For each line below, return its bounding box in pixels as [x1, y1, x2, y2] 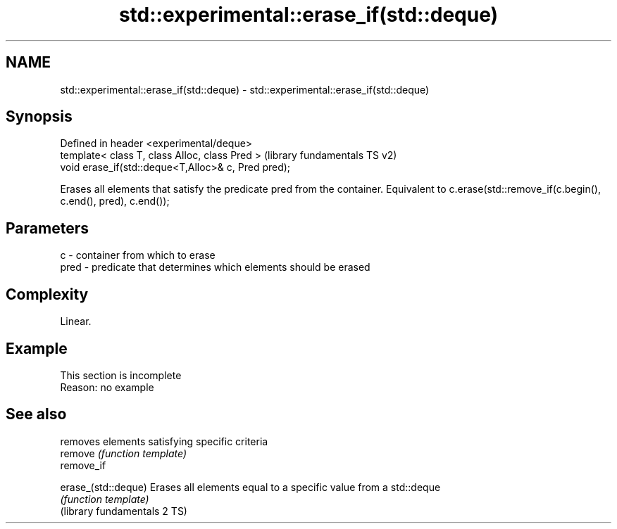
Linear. [60, 315, 92, 328]
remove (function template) [60, 447, 187, 459]
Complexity [6, 285, 89, 303]
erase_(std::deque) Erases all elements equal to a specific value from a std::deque [60, 480, 441, 493]
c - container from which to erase [60, 249, 216, 262]
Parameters [6, 219, 89, 237]
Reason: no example [60, 381, 154, 393]
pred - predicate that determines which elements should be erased [60, 261, 370, 274]
